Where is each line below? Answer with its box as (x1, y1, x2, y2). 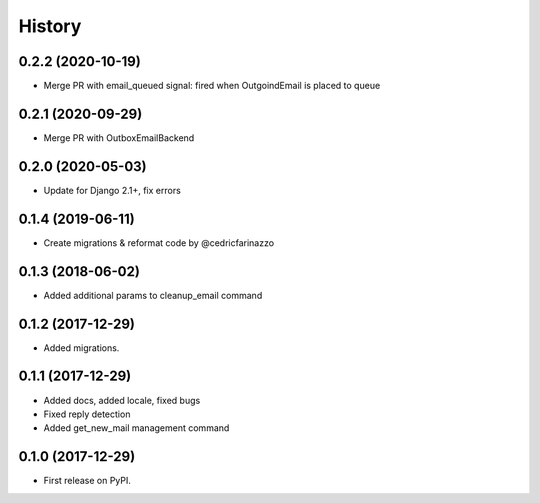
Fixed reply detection (43, 408, 131, 420)
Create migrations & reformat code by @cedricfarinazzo (43, 236, 275, 249)
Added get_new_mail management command (43, 422, 230, 434)
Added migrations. (43, 341, 120, 354)
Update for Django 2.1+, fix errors (43, 184, 182, 196)
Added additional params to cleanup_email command (43, 289, 263, 301)
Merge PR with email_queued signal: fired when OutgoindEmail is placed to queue (43, 80, 381, 92)
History (18, 15, 82, 37)
